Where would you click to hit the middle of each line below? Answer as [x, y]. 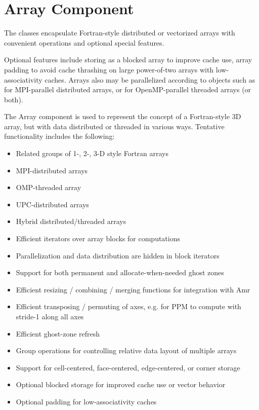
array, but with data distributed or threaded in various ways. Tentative [114, 126]
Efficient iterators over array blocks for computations [98, 238]
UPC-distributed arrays [52, 204]
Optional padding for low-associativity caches [86, 401]
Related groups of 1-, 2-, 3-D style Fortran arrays [92, 153]
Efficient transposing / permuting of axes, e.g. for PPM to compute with [128, 306]
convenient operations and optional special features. [84, 42]
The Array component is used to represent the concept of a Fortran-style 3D [123, 116]
